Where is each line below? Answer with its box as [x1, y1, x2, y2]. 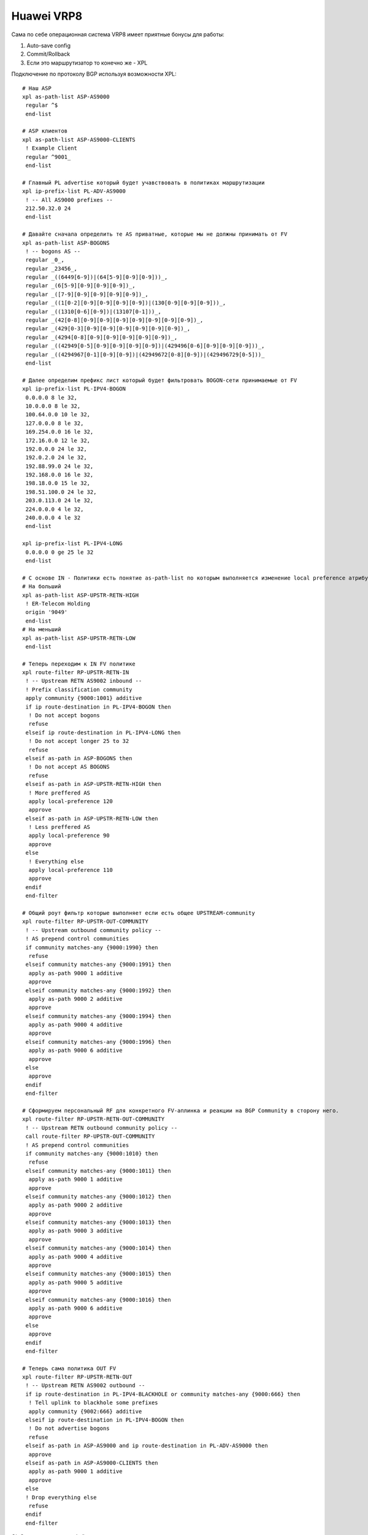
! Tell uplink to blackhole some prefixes [28, 1399, 159, 1406]
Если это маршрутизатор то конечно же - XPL [26, 59, 148, 66]
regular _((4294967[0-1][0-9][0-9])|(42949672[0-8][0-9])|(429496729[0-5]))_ [25, 351, 265, 358]
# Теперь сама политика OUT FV [22, 1365, 117, 1372]
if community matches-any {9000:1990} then [25, 944, 159, 951]
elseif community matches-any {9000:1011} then [25, 1167, 171, 1174]
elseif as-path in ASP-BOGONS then [25, 755, 132, 761]
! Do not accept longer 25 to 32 [28, 737, 129, 745]
